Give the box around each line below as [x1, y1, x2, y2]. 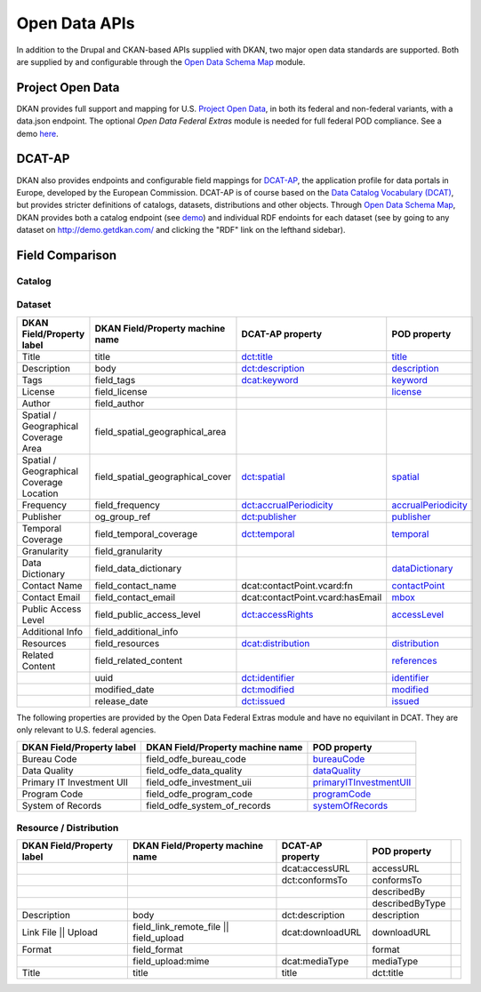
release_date [94, 694, 148, 707]
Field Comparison [16, 247, 117, 262]
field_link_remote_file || [132, 921, 230, 933]
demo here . [16, 128, 60, 139]
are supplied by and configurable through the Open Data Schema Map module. [16, 56, 306, 67]
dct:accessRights [241, 608, 314, 620]
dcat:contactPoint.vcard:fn [241, 579, 353, 591]
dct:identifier [241, 671, 295, 684]
